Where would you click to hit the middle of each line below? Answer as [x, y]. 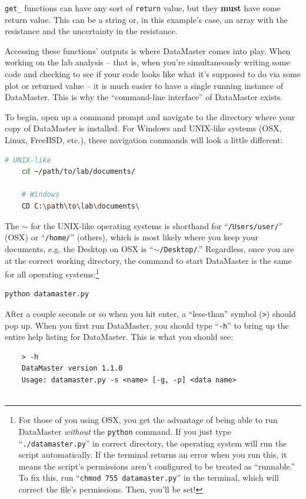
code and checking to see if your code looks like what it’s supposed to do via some [153, 74]
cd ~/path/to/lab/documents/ [78, 172]
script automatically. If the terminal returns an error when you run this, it [153, 455]
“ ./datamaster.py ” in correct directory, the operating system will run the [153, 443]
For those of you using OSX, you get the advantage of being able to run [148, 420]
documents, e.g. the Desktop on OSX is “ [79, 248]
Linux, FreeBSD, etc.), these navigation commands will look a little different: [144, 140]
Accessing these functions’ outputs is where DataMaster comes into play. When [148, 50]
